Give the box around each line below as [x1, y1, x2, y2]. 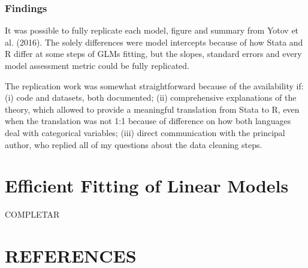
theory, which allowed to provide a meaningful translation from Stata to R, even [5, 103, 300, 115]
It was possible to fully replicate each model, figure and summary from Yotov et [5, 24, 299, 37]
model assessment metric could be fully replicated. [5, 59, 189, 71]
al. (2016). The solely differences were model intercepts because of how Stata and [5, 35, 303, 48]
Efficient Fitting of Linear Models [5, 173, 289, 198]
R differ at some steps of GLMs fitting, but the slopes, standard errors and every [5, 47, 302, 60]
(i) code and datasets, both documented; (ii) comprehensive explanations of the [5, 91, 297, 104]
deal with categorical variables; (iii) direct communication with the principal [5, 126, 285, 138]
